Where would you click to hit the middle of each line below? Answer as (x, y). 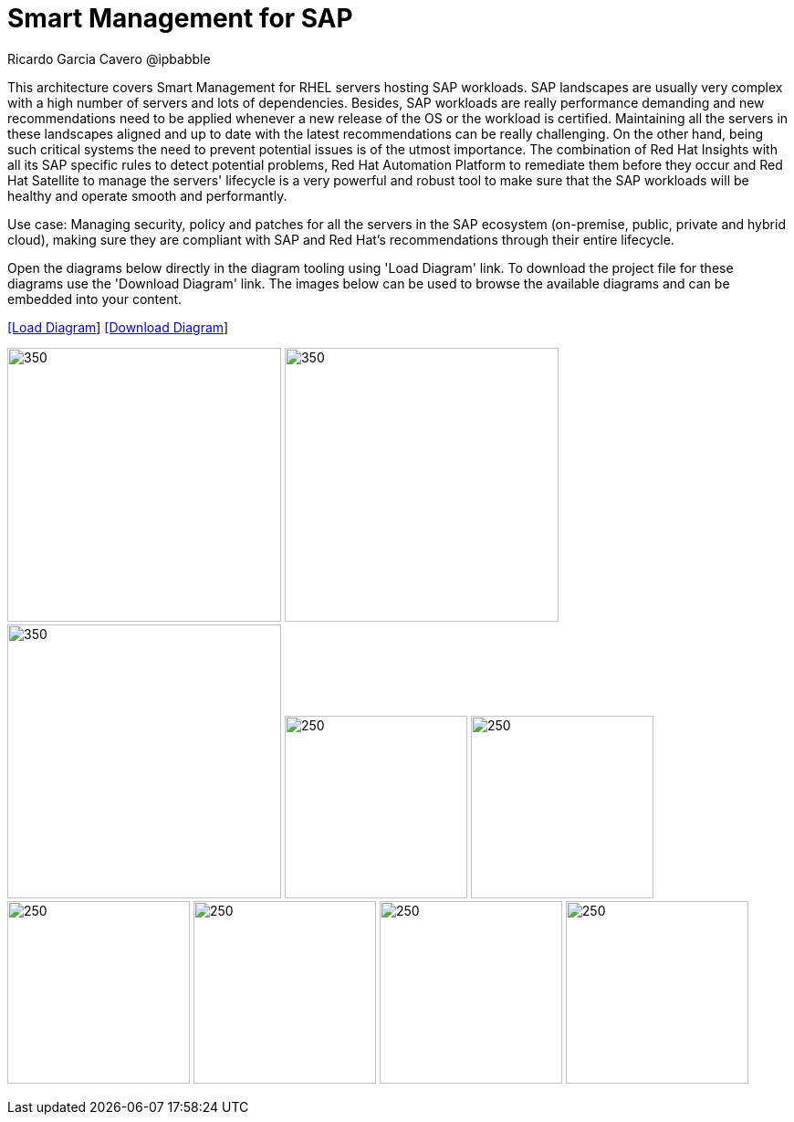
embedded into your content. (95, 299)
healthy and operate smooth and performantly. (147, 195)
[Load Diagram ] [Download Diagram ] (118, 327)
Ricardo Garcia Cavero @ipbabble (109, 58)
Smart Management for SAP (180, 18)
